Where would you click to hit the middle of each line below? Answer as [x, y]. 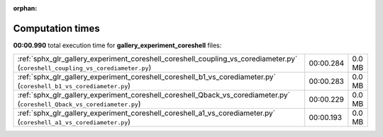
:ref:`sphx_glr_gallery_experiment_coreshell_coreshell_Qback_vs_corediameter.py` [154, 95]
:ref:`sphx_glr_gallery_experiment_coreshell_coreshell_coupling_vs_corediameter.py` [157, 59]
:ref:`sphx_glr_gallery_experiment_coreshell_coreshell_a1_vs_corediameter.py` [146, 113]
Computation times [56, 28]
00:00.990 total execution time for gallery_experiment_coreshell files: [117, 45]
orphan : [25, 8]
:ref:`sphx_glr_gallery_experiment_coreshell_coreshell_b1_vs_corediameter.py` [147, 77]
